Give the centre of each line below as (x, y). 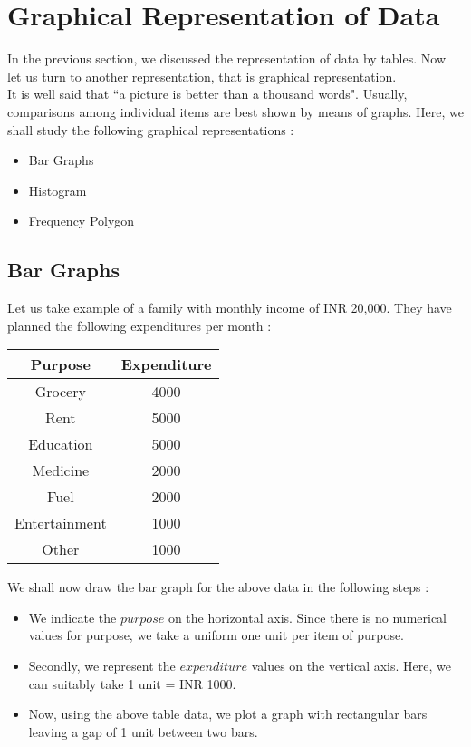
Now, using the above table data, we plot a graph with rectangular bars (228, 714)
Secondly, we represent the (102, 666)
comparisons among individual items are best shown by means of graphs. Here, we (235, 111)
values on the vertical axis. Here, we (351, 666)
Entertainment (61, 523)
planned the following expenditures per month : (139, 325)
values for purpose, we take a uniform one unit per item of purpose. (216, 635)
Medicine (61, 471)
